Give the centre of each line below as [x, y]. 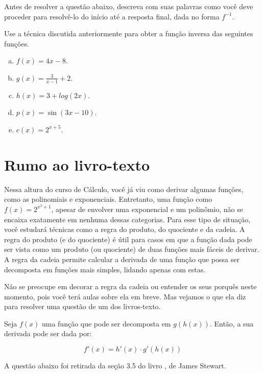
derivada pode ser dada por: [48, 333]
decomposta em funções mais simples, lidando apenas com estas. [105, 269]
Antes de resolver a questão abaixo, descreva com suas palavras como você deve [129, 6]
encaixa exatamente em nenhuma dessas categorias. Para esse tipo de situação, [127, 219]
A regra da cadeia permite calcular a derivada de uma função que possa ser [122, 259]
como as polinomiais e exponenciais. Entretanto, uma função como [108, 199]
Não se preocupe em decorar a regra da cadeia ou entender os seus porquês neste [130, 286]
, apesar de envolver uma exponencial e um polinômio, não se [147, 209]
